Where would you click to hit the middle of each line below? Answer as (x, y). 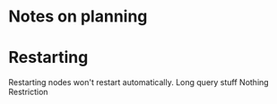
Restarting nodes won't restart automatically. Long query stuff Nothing (139, 82)
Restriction (28, 92)
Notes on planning (78, 17)
